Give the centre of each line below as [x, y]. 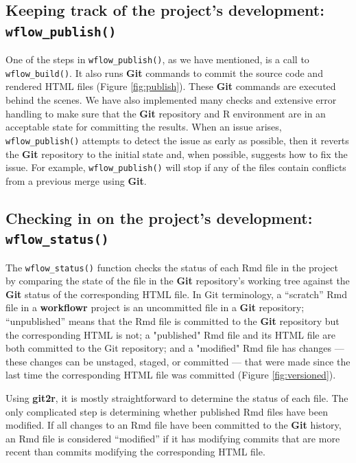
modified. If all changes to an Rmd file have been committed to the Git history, [174, 425]
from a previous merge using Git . [76, 180]
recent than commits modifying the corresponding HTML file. [135, 452]
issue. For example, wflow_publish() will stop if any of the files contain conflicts [176, 167]
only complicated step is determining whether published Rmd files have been [167, 411]
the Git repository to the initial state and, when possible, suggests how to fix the [177, 154]
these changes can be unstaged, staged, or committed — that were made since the [178, 361]
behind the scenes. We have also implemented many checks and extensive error [171, 100]
